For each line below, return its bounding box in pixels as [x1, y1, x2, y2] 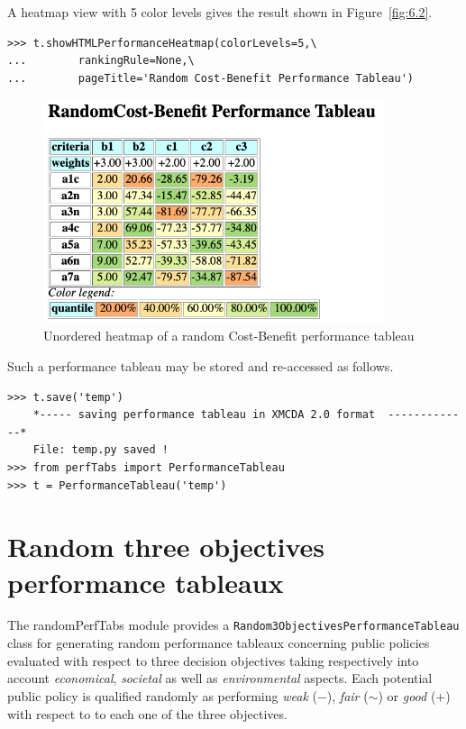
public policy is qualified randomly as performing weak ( [7, 686, 317, 705]
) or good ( [378, 686, 436, 705]
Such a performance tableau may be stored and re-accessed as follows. [7, 357, 394, 376]
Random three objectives [7, 528, 324, 565]
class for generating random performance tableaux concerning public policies [7, 633, 430, 652]
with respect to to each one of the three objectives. [7, 704, 288, 723]
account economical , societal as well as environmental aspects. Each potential [7, 669, 433, 688]
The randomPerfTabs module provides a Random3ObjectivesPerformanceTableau [7, 615, 460, 634]
